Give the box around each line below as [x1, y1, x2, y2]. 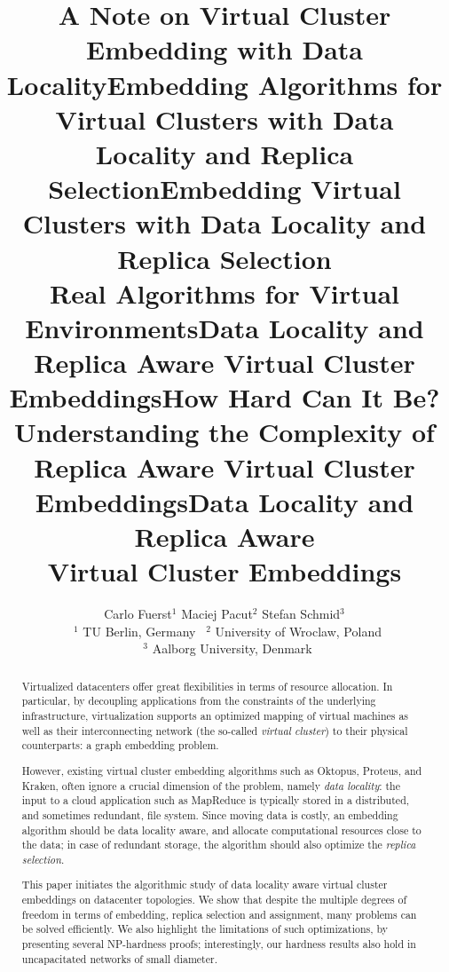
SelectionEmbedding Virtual [48, 170, 401, 207]
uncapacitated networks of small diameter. [21, 951, 217, 966]
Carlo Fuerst [104, 605, 172, 623]
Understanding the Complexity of [14, 414, 435, 450]
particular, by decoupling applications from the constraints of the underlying [21, 693, 376, 708]
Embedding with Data [86, 31, 363, 67]
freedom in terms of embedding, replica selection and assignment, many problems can [21, 906, 417, 921]
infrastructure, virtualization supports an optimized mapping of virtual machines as [21, 708, 409, 723]
